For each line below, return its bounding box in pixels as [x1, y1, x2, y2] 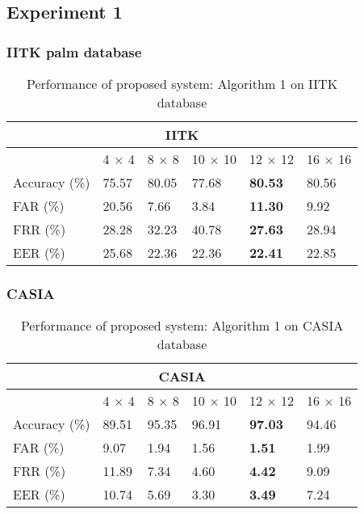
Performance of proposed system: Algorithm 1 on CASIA [20, 316, 344, 335]
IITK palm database [6, 41, 142, 61]
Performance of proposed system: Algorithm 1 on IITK [27, 74, 338, 93]
